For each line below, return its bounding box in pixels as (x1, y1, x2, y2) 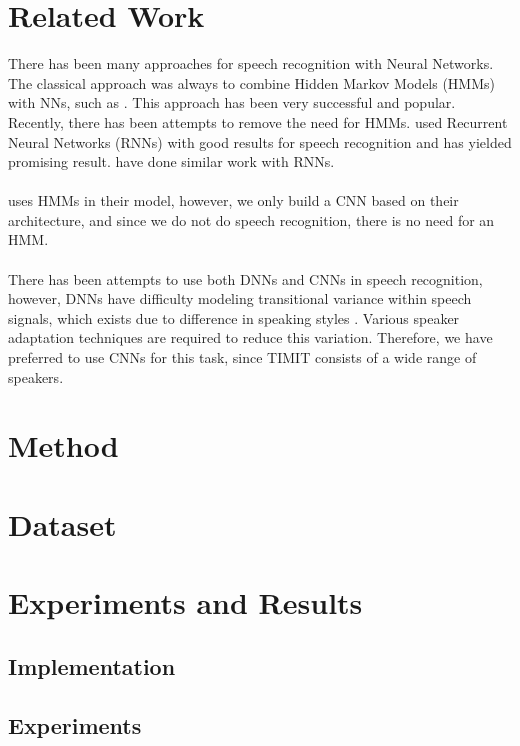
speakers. (8, 366, 64, 387)
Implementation (8, 650, 176, 681)
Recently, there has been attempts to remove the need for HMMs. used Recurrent (8, 111, 508, 132)
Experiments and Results (8, 582, 363, 623)
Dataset (8, 503, 117, 544)
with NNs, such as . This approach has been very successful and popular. (8, 92, 456, 113)
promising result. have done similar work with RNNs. (8, 151, 335, 172)
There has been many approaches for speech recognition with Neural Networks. (8, 53, 494, 74)
